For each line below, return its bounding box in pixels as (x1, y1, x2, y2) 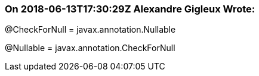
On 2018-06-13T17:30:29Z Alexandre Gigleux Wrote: (5, 3, 255, 15)
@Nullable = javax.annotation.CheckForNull (5, 43, 175, 53)
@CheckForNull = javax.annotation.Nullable (5, 24, 176, 35)
